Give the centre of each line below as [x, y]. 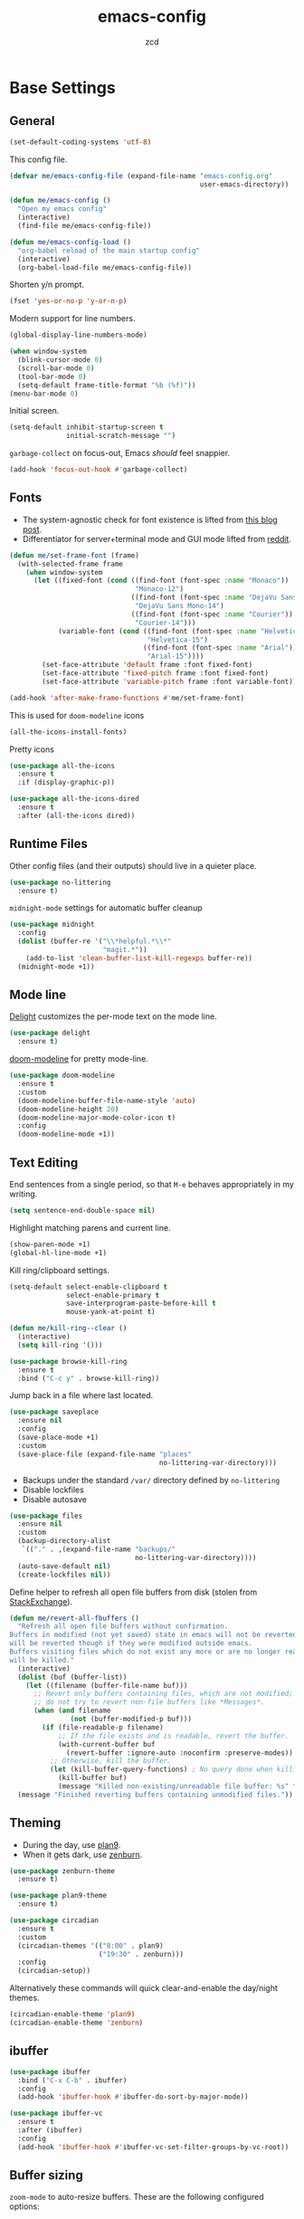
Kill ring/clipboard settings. [60, 1270]
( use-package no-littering [60, 882]
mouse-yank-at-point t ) [111, 1312]
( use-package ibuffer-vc [56, 2114]
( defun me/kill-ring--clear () [68, 1329]
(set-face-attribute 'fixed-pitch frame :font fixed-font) [156, 673]
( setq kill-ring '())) [60, 1345]
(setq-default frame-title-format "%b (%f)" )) [107, 385]
